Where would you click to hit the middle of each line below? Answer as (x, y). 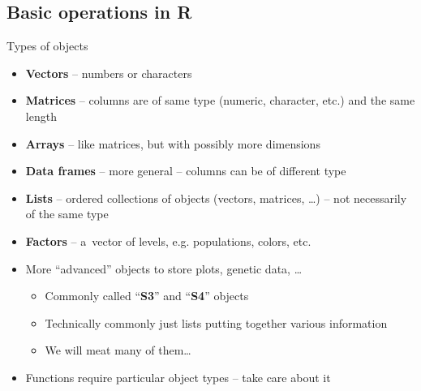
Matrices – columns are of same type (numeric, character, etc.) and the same (220, 100)
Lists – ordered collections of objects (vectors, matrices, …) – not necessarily (216, 198)
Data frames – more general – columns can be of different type (186, 171)
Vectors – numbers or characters (109, 73)
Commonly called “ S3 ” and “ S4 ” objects (147, 296)
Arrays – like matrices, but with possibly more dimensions (173, 143)
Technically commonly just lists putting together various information (216, 322)
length (41, 116)
